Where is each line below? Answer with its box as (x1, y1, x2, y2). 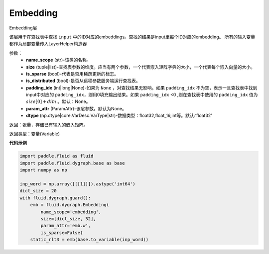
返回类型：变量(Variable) (9, 131, 60, 137)
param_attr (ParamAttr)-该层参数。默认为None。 (26, 105, 127, 111)
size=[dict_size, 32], (40, 216, 97, 221)
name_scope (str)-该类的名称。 (26, 57, 92, 63)
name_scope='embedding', (40, 209, 102, 215)
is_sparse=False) (40, 230, 83, 236)
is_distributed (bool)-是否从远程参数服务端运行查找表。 (26, 78, 140, 84)
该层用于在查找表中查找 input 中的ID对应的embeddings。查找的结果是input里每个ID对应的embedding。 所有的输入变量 (9, 34, 256, 40)
